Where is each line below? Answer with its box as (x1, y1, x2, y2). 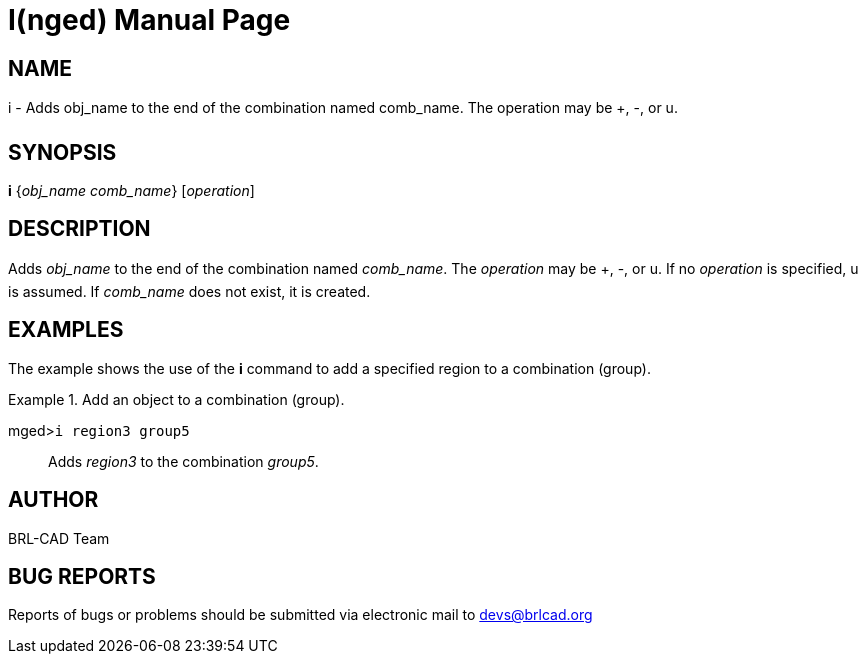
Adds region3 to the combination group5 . (48, 452, 319, 470)
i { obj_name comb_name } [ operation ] (8, 182, 255, 200)
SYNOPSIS (8, 139, 117, 165)
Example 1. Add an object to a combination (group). (8, 390, 345, 408)
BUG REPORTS (8, 563, 156, 589)
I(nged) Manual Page (8, 3, 291, 37)
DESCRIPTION (8, 216, 151, 242)
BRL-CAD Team (8, 529, 110, 547)
